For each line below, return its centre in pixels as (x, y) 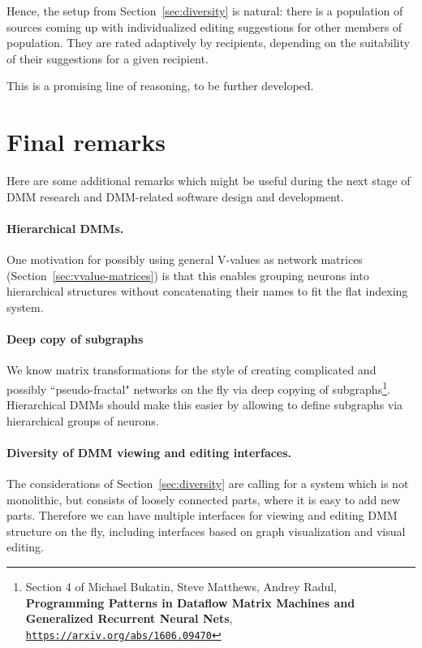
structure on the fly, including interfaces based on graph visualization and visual (206, 531)
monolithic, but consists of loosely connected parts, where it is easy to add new (204, 499)
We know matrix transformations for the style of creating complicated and (192, 370)
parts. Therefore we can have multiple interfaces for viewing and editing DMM (202, 515)
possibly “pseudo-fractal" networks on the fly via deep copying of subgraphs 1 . (198, 387)
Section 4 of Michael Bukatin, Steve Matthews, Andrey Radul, (181, 587)
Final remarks (86, 142)
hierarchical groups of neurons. (83, 420)
